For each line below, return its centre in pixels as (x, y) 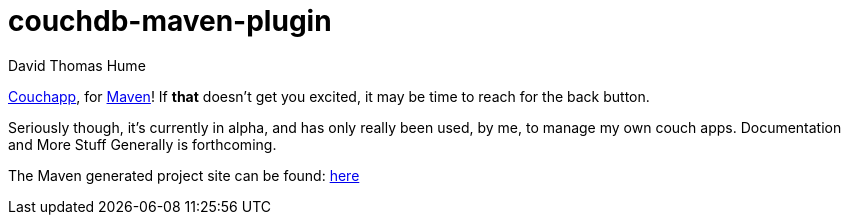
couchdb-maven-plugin (170, 21)
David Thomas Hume (77, 65)
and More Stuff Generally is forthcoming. (142, 144)
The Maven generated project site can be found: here (184, 175)
